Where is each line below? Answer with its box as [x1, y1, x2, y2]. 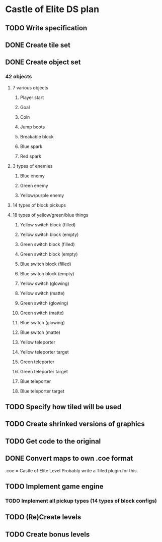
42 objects [5, 73, 32, 80]
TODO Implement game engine [5, 482, 104, 491]
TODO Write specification [5, 24, 88, 32]
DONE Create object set [5, 58, 81, 67]
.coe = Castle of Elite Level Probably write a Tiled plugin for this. [5, 467, 138, 473]
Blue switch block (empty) [20, 270, 74, 276]
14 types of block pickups [12, 202, 66, 208]
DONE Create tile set [5, 40, 71, 49]
